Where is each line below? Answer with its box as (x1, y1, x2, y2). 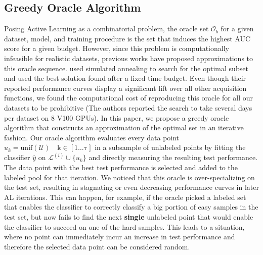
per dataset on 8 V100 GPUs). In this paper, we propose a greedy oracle (4, 112, 229, 123)
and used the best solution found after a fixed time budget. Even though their (4, 73, 246, 83)
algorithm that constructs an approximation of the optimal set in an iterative (4, 122, 244, 133)
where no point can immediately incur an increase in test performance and (4, 231, 235, 242)
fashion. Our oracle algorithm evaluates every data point (4, 132, 180, 142)
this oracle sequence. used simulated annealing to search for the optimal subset (4, 63, 248, 73)
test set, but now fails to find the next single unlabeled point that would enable (4, 211, 253, 222)
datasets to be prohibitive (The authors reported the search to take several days (4, 102, 252, 113)
